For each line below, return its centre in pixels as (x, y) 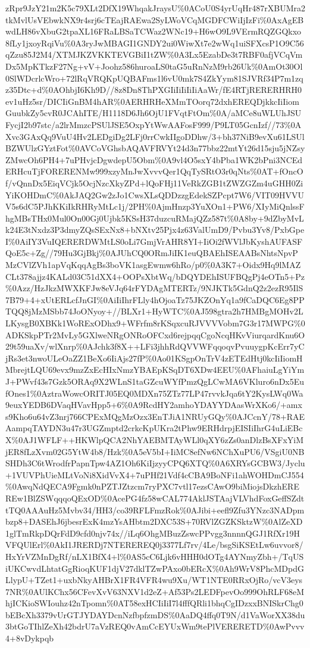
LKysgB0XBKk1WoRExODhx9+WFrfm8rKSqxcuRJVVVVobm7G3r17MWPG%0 (155, 323)
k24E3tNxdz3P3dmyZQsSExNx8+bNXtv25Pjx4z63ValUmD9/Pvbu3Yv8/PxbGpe (155, 230)
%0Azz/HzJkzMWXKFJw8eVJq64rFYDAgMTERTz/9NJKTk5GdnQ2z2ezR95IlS (154, 288)
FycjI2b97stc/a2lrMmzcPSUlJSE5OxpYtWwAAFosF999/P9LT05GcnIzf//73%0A (154, 124)
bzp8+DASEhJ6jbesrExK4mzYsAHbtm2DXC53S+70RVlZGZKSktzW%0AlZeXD (154, 521)
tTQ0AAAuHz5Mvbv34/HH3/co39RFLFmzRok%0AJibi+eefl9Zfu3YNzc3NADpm (155, 510)
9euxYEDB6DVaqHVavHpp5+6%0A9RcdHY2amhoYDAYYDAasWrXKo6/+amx (154, 405)
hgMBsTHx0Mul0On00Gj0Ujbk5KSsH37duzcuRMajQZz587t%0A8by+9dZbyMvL (155, 218)
